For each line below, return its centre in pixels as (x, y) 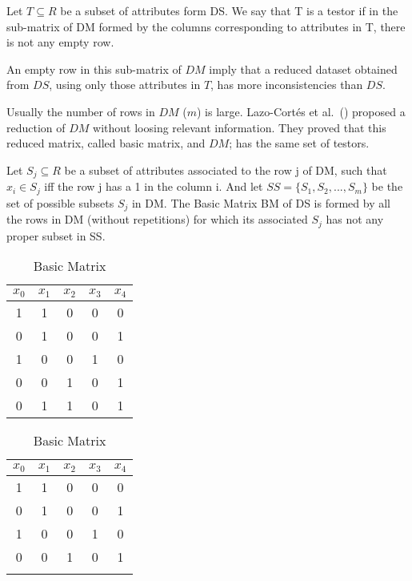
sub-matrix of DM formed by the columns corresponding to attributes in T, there (206, 26)
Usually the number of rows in (81, 111)
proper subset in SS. (56, 235)
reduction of (36, 127)
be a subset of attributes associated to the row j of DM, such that (226, 169)
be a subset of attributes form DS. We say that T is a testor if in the (229, 10)
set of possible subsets (60, 202)
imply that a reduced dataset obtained (303, 69)
